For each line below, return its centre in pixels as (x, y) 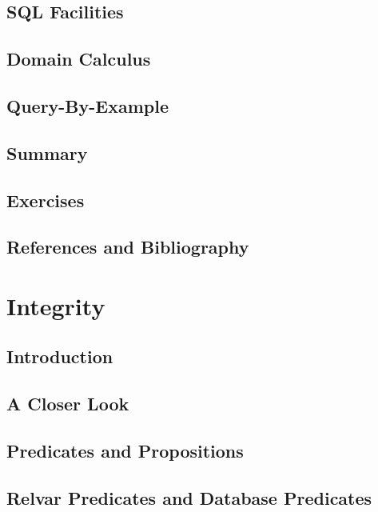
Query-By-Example (88, 105)
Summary (47, 152)
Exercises (46, 200)
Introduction (60, 356)
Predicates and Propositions (125, 451)
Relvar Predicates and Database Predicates (189, 497)
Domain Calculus (79, 59)
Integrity (56, 305)
